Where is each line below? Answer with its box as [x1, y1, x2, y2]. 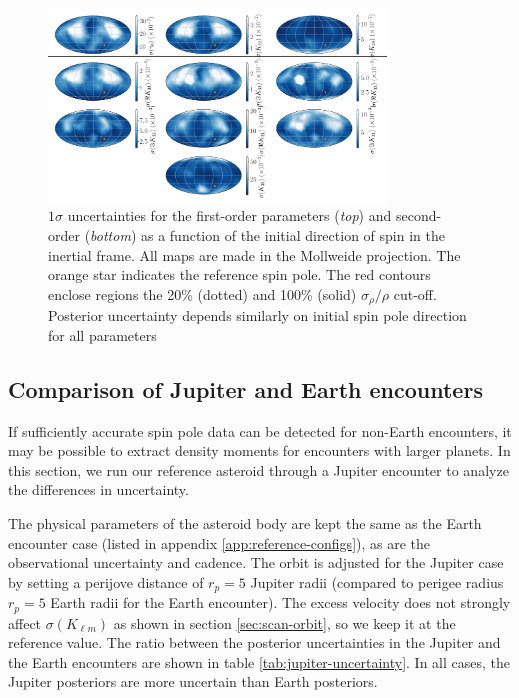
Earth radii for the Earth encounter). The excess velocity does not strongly [50, 592, 511, 613]
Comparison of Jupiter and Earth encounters [8, 373, 483, 404]
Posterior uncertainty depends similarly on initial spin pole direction [48, 305, 467, 326]
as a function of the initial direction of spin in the [140, 224, 445, 245]
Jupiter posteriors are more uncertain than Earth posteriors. [8, 671, 378, 692]
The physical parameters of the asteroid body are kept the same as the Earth [8, 512, 482, 533]
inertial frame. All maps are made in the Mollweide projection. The [48, 244, 461, 265]
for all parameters [48, 324, 157, 345]
